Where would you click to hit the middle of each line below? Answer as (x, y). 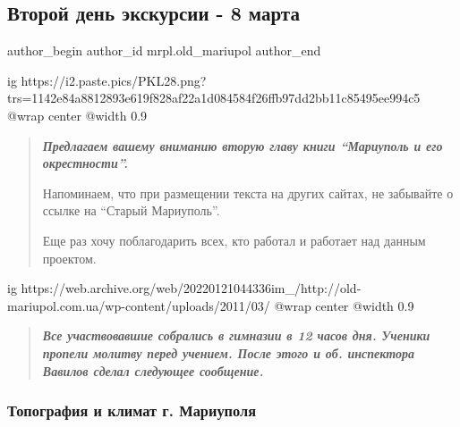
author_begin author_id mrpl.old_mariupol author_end (164, 50)
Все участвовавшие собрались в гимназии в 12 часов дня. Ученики (236, 335)
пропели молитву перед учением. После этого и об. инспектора (228, 352)
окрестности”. (85, 163)
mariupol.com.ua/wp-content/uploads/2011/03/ (139, 305)
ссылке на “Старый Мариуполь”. (131, 210)
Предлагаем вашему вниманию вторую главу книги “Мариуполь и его (243, 145)
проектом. (69, 258)
